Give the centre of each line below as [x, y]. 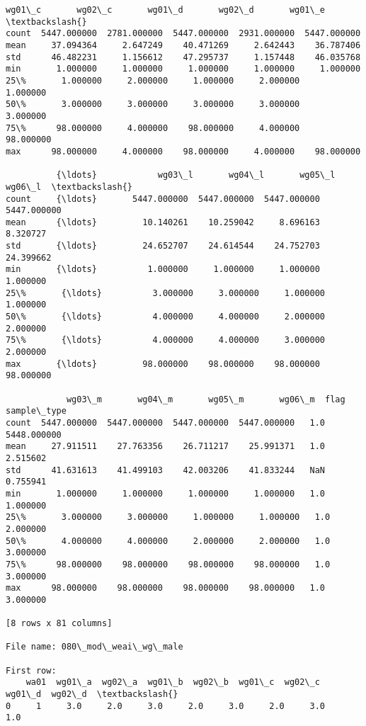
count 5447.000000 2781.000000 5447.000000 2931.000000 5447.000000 [183, 34]
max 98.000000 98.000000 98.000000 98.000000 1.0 [166, 588]
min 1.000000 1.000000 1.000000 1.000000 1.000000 [183, 69]
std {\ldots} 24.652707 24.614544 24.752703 [163, 246]
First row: [31, 670]
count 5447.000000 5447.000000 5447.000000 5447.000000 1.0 [166, 422]
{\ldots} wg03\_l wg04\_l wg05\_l [196, 175]
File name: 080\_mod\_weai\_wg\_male [95, 647]
